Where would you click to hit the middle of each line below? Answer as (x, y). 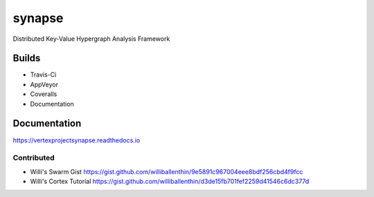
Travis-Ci (43, 75)
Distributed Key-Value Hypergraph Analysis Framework (91, 39)
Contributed (34, 158)
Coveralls (44, 94)
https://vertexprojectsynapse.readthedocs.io (77, 140)
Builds (27, 58)
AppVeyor (44, 84)
